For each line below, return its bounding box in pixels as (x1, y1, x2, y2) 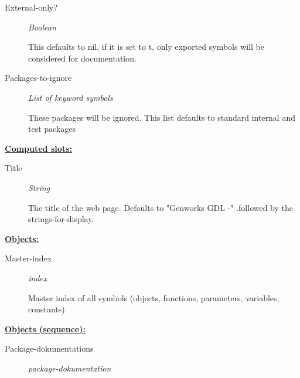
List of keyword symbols (28, 91, 113, 103)
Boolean (28, 21, 56, 33)
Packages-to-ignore (5, 71, 72, 84)
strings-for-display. (28, 213, 94, 225)
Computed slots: (5, 142, 72, 154)
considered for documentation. (28, 52, 137, 64)
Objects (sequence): (5, 322, 86, 335)
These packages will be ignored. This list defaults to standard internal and (28, 111, 295, 123)
